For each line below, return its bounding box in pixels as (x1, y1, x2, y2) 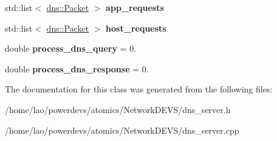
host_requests (106, 21, 166, 34)
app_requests (106, 1, 164, 13)
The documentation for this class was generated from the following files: (5, 83, 273, 95)
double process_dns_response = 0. (5, 62, 149, 75)
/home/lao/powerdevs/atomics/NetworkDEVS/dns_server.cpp (5, 123, 239, 136)
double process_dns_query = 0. (5, 42, 137, 55)
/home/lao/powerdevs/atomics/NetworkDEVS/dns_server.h (5, 103, 231, 115)
